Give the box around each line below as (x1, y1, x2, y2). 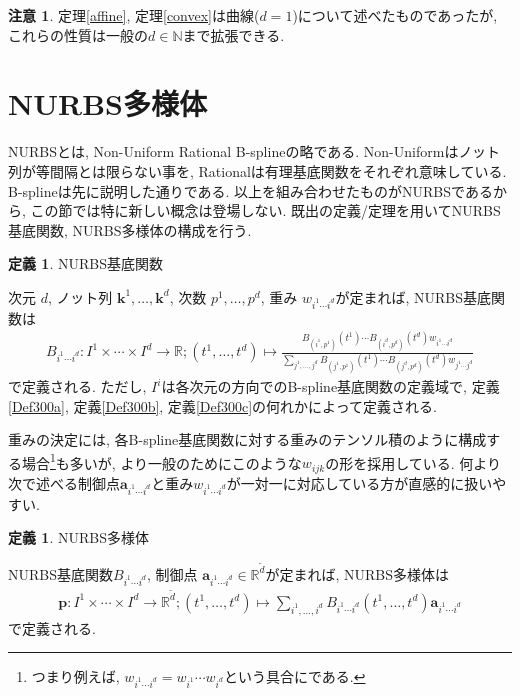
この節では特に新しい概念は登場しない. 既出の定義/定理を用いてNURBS (30, 200, 501, 221)
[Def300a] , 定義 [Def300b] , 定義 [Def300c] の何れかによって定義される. (8, 395, 437, 416)
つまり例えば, (31, 666, 120, 687)
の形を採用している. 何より (325, 452, 502, 473)
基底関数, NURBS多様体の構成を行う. (8, 219, 252, 240)
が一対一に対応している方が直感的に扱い (226, 472, 493, 493)
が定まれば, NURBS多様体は (265, 563, 449, 584)
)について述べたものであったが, (292, 5, 498, 25)
